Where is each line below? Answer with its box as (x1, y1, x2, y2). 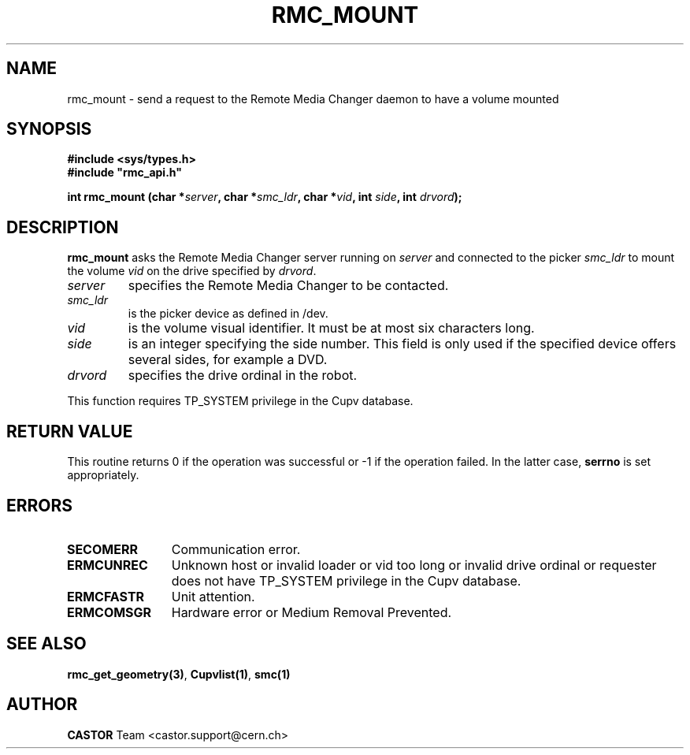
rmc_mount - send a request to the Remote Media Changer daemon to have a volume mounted (67, 91, 559, 106)
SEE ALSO (6, 634, 87, 654)
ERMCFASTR (66, 588, 145, 604)
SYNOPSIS (6, 119, 92, 139)
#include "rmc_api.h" (67, 166, 182, 180)
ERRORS (6, 495, 73, 515)
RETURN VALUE (6, 421, 133, 441)
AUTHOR (6, 694, 78, 715)
